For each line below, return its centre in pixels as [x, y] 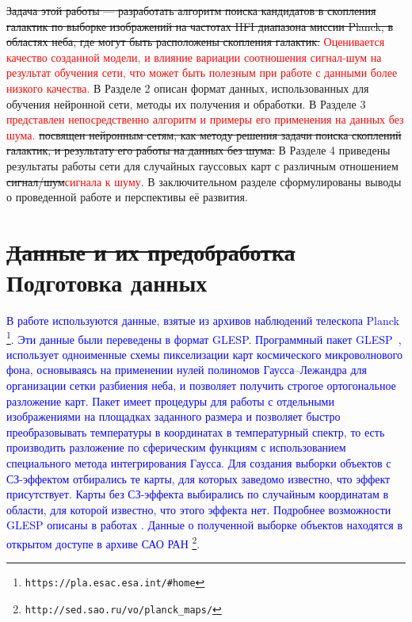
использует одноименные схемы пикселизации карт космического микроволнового [204, 354]
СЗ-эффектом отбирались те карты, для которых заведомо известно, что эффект [198, 478]
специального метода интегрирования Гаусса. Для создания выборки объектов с [199, 463]
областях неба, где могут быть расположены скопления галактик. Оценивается [196, 42]
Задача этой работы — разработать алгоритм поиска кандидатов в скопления [191, 10]
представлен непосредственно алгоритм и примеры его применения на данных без [205, 119]
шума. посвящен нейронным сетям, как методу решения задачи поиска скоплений [204, 134]
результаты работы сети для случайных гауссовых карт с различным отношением [202, 165]
